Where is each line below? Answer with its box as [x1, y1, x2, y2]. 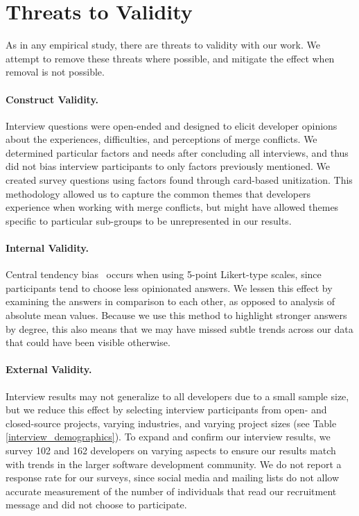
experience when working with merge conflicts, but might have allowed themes [6, 200, 339, 214]
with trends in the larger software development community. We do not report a [6, 456, 342, 471]
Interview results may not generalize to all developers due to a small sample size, [6, 388, 349, 403]
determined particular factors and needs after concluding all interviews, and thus [6, 145, 349, 160]
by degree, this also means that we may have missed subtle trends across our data [6, 321, 353, 336]
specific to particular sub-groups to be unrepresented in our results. [6, 213, 292, 227]
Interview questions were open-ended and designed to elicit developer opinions [6, 118, 338, 132]
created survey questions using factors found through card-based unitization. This [6, 173, 353, 187]
